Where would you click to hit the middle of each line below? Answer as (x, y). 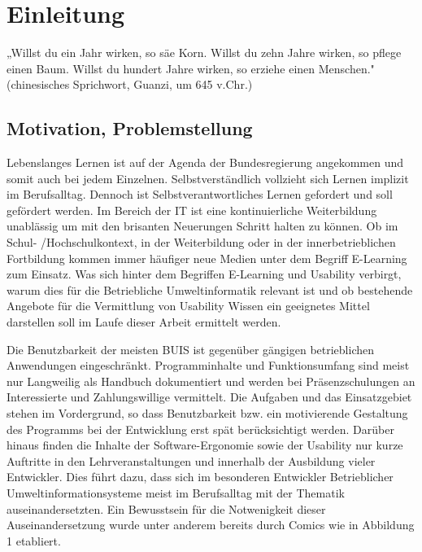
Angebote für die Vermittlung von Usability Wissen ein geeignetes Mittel (188, 306)
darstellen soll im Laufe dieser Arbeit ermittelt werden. (144, 322)
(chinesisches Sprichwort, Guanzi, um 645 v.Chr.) (130, 84)
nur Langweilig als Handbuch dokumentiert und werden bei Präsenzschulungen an (211, 381)
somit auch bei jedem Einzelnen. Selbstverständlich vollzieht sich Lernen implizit (208, 178)
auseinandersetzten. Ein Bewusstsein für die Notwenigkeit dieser (166, 508)
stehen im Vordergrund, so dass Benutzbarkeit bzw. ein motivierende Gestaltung (207, 413)
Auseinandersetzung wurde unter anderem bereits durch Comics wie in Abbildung (211, 525)
